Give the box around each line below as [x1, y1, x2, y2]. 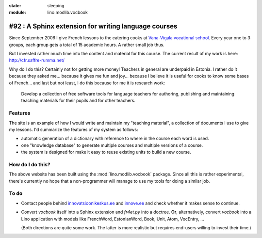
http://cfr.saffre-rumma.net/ [9, 57, 65, 63]
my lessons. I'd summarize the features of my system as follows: [9, 127, 138, 132]
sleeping [47, 3, 65, 8]
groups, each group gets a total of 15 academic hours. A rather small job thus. [9, 42, 164, 48]
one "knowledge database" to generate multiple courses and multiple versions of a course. [21, 142, 203, 148]
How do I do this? [9, 161, 50, 168]
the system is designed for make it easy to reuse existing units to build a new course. [21, 149, 191, 155]
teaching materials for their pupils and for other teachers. [21, 97, 136, 104]
